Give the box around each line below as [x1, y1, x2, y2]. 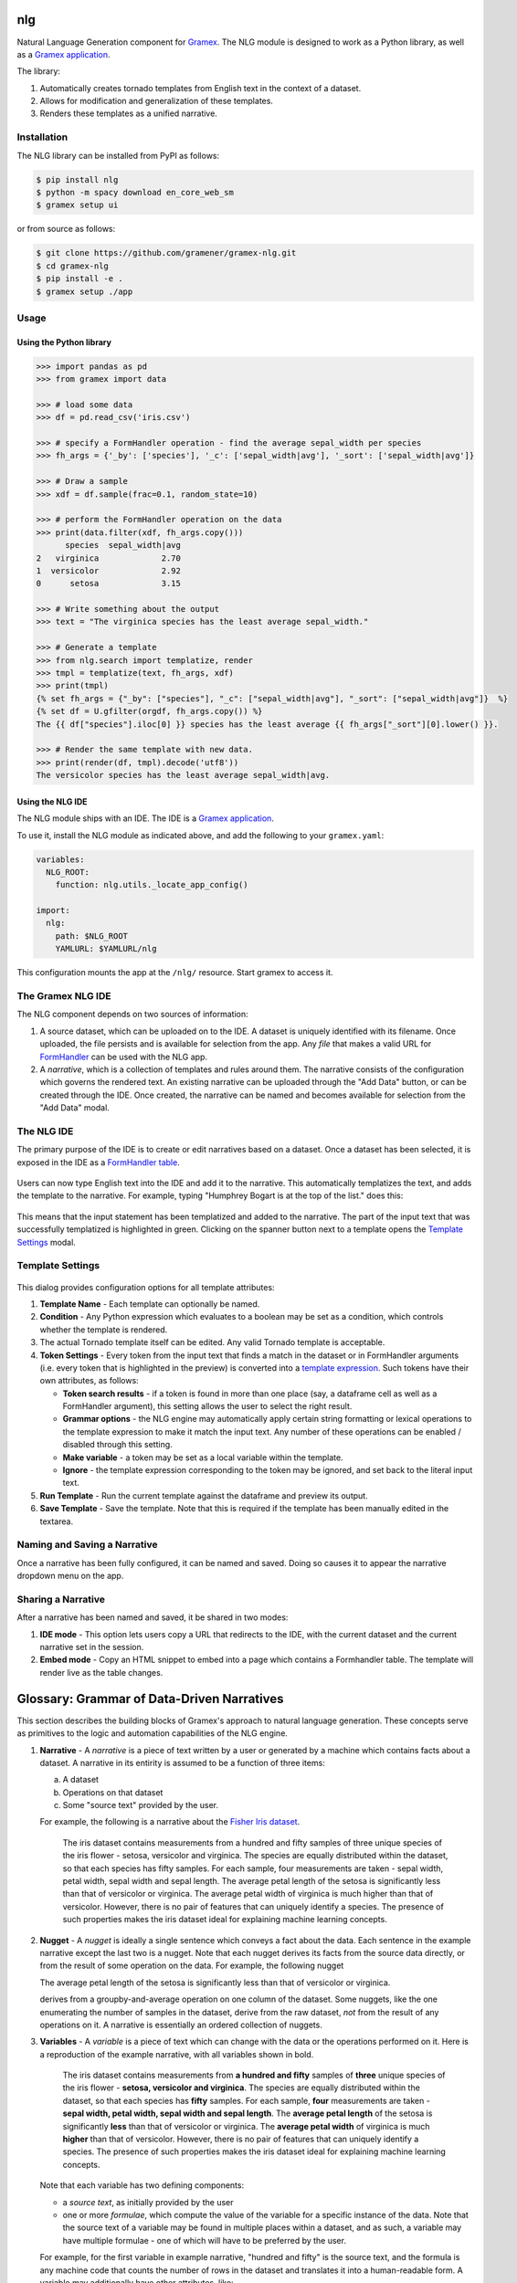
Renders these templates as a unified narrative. [39, 108, 218, 119]
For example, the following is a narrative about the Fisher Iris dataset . [39, 1816, 301, 1827]
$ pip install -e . [36, 274, 123, 284]
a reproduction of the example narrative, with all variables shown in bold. [39, 2048, 314, 2059]
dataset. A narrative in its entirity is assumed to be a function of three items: [39, 1757, 326, 1768]
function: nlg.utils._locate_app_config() [55, 879, 248, 890]
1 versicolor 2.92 [36, 565, 182, 575]
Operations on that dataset [62, 1786, 164, 1798]
